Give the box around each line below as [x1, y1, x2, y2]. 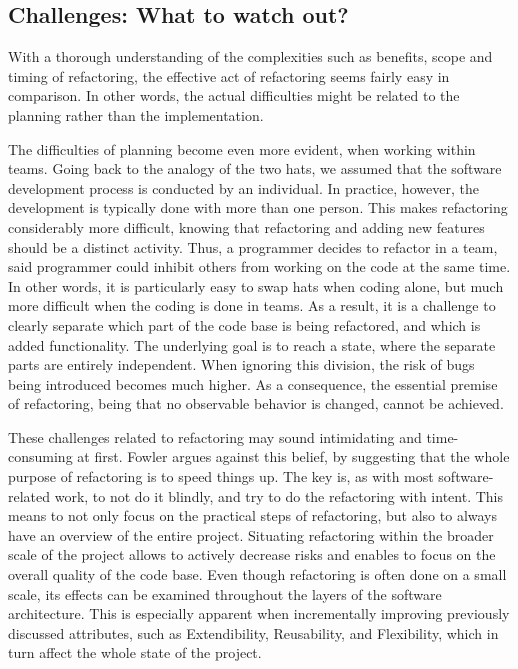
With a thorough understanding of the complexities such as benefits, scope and [8, 46, 493, 67]
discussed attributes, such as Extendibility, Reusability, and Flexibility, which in [8, 622, 499, 643]
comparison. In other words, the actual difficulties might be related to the [8, 85, 460, 106]
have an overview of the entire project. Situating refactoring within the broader [8, 524, 494, 545]
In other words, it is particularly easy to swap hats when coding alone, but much [8, 275, 504, 296]
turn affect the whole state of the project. [8, 642, 262, 663]
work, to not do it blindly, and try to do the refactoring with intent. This [54, 485, 503, 506]
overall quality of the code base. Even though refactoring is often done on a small [8, 564, 507, 585]
